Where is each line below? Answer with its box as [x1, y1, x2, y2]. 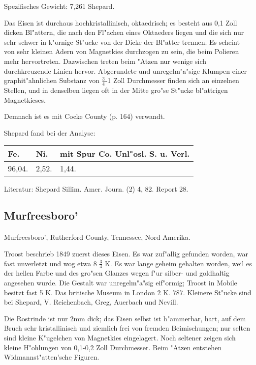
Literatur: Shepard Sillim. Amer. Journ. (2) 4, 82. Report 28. [4, 184, 189, 194]
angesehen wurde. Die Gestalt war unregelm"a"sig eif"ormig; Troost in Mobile [4, 277, 237, 287]
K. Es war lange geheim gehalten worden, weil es [104, 258, 252, 268]
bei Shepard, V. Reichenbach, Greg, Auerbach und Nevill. [4, 297, 178, 307]
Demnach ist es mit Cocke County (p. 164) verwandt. [4, 111, 165, 121]
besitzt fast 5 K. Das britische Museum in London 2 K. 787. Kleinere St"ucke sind [4, 287, 252, 297]
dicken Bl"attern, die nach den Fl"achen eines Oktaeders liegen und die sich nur [4, 27, 244, 37]
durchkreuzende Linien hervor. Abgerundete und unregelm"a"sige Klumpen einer [4, 65, 247, 76]
